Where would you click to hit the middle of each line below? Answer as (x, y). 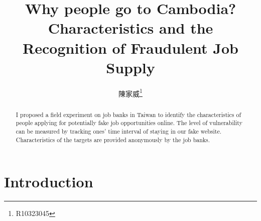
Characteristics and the (130, 28)
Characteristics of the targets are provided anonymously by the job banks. (113, 139)
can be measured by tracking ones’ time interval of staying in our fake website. (119, 131)
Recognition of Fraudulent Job (130, 47)
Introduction (49, 182)
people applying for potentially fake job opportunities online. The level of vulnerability (129, 123)
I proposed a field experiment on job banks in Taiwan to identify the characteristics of (128, 114)
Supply (130, 67)
